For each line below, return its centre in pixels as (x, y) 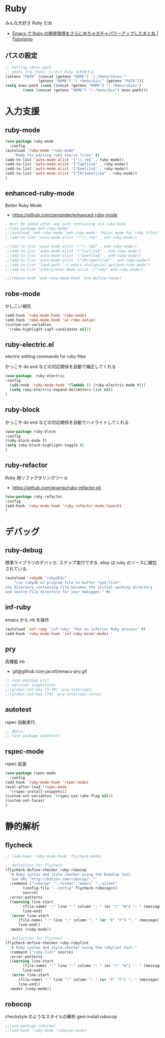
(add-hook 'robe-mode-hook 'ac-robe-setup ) (50, 320)
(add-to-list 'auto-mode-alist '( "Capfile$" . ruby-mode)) (67, 164)
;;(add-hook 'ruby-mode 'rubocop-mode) (46, 1031)
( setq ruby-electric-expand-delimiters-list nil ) (61, 390)
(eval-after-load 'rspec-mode (36, 787)
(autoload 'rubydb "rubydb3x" (36, 578)
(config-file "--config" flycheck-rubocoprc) (70, 888)
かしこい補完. (19, 306)
